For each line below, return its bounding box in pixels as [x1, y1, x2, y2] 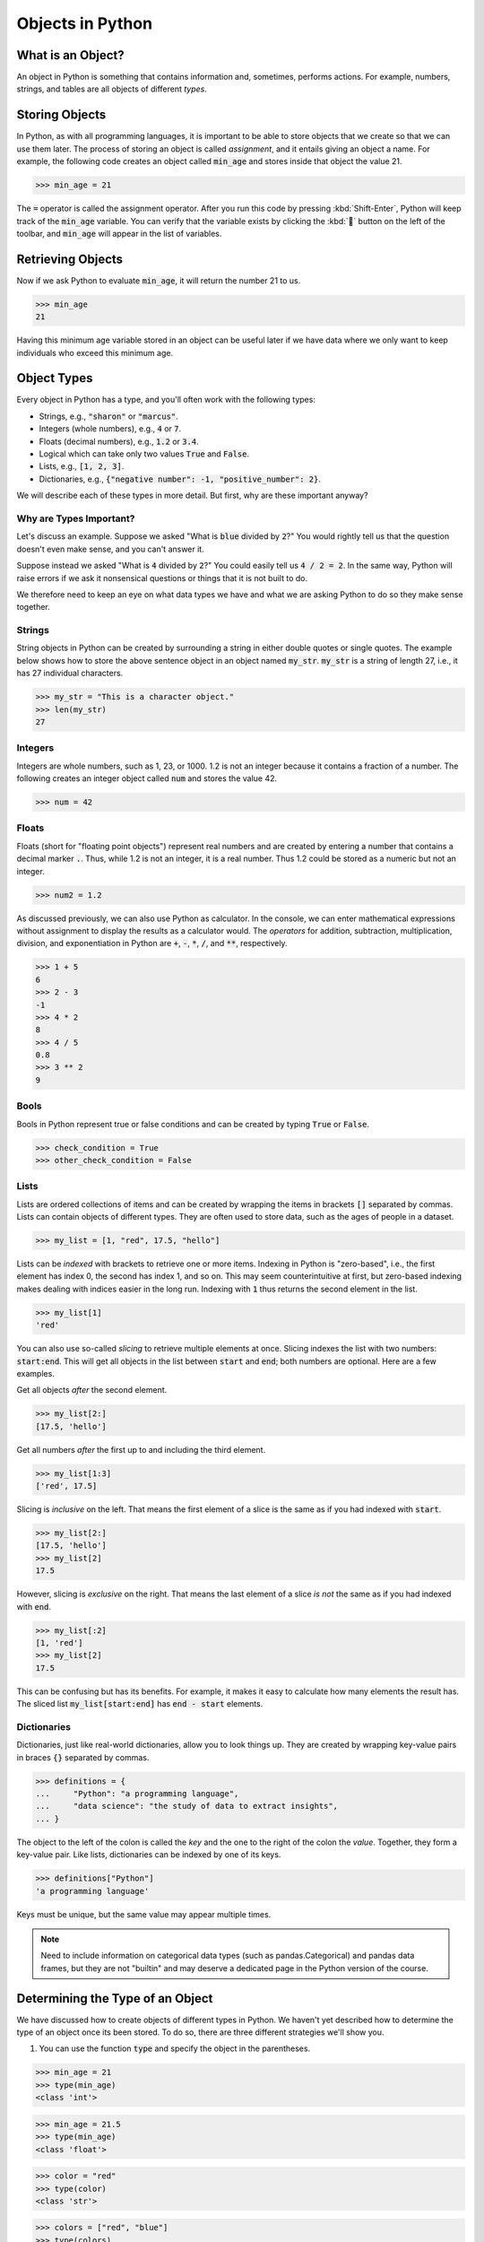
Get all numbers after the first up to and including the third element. [16, 1444, 266, 1455]
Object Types [16, 370, 93, 386]
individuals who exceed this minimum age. [16, 347, 174, 358]
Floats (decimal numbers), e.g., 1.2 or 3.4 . [39, 436, 199, 447]
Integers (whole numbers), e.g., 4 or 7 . [39, 423, 182, 434]
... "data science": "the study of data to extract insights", [35, 1801, 339, 1812]
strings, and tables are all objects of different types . [16, 83, 208, 94]
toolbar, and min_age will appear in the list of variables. [16, 228, 222, 239]
